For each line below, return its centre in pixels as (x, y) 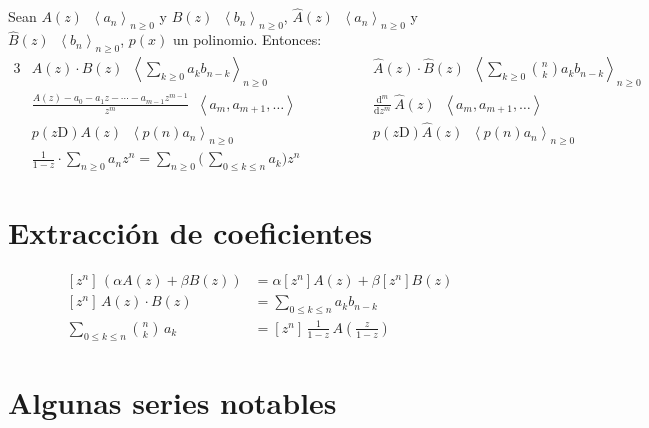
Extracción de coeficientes (190, 232)
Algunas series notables (172, 401)
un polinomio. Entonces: (247, 39)
